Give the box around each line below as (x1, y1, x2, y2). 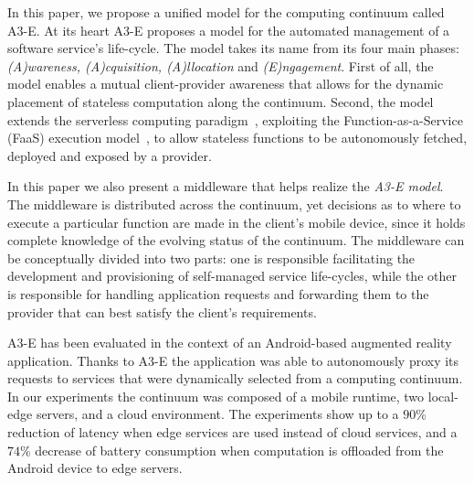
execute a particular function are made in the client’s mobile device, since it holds (7, 212, 466, 231)
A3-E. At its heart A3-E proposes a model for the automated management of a (7, 20, 450, 39)
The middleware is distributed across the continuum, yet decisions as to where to (7, 194, 461, 213)
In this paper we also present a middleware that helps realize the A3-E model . (7, 177, 444, 196)
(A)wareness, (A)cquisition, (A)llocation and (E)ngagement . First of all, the (7, 56, 434, 75)
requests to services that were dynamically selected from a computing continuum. (7, 369, 463, 388)
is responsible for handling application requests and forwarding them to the (7, 284, 429, 303)
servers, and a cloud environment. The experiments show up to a (36, 404, 399, 424)
